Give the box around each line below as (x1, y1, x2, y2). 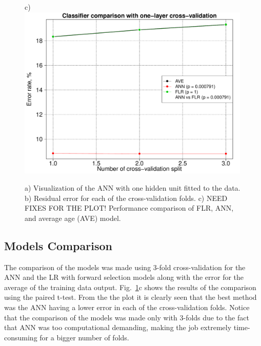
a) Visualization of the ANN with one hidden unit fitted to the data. (25, 182, 240, 193)
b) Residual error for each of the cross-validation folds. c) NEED (25, 192, 228, 203)
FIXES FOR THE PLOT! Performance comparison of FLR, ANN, (25, 202, 234, 213)
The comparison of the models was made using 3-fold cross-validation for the (4, 261, 246, 272)
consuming (4, 332, 37, 342)
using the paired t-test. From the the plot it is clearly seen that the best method (4, 292, 257, 302)
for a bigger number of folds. (39, 332, 129, 342)
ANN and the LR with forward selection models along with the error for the (4, 272, 244, 282)
